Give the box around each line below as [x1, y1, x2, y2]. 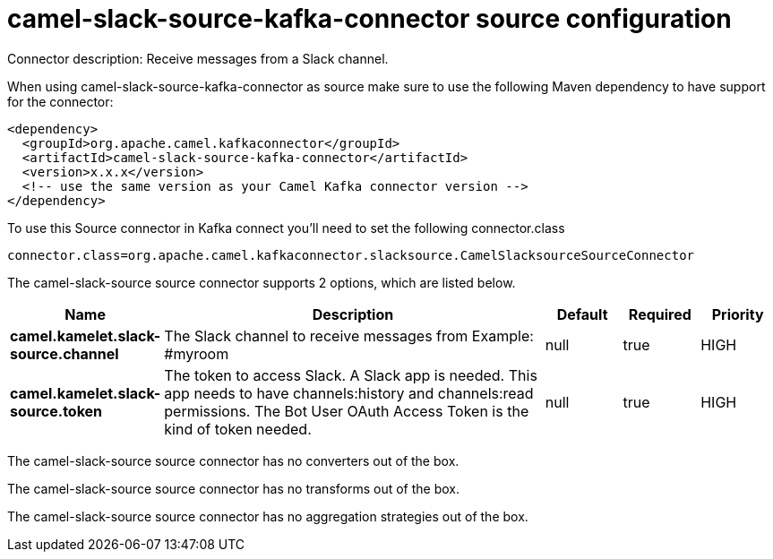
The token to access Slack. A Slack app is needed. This [164, 365, 537, 384]
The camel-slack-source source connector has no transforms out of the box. [7, 480, 460, 496]
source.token [10, 401, 103, 420]
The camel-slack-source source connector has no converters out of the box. [7, 452, 460, 469]
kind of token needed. [164, 419, 312, 438]
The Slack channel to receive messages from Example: [164, 326, 534, 345]
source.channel [10, 344, 119, 363]
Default [556, 305, 608, 323]
